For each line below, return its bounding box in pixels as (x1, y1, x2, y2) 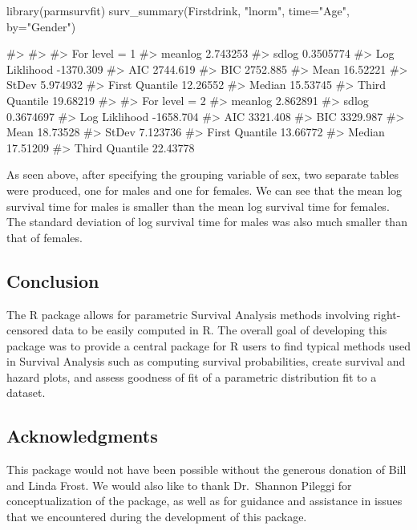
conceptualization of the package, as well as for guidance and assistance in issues (6, 492, 403, 509)
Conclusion (6, 268, 99, 293)
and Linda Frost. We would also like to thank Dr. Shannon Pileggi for (6, 476, 352, 493)
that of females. (6, 229, 83, 245)
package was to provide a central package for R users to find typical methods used (6, 337, 411, 354)
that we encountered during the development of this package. (6, 508, 307, 525)
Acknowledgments (6, 423, 158, 448)
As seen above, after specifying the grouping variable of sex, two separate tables (6, 166, 399, 183)
